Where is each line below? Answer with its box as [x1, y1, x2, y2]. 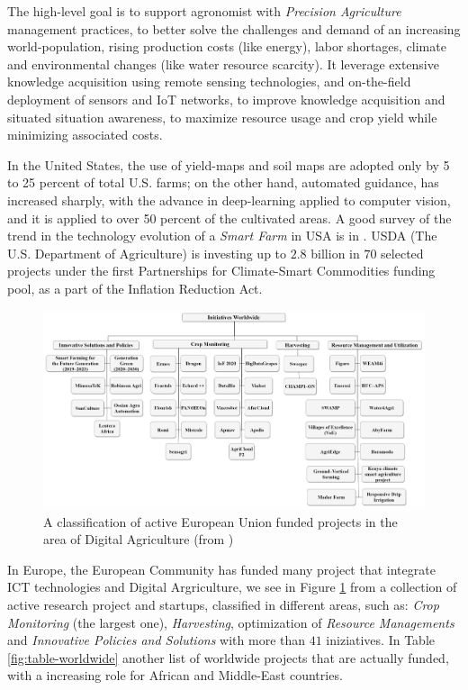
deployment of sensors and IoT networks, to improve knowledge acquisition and [7, 89, 445, 108]
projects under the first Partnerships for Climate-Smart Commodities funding [7, 261, 436, 280]
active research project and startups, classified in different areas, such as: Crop [7, 595, 439, 613]
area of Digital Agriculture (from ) [43, 530, 234, 549]
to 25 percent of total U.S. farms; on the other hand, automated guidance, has [7, 173, 439, 192]
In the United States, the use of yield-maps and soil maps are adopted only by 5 [7, 155, 450, 174]
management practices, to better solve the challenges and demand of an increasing [7, 19, 461, 38]
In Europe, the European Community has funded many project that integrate [7, 559, 436, 578]
